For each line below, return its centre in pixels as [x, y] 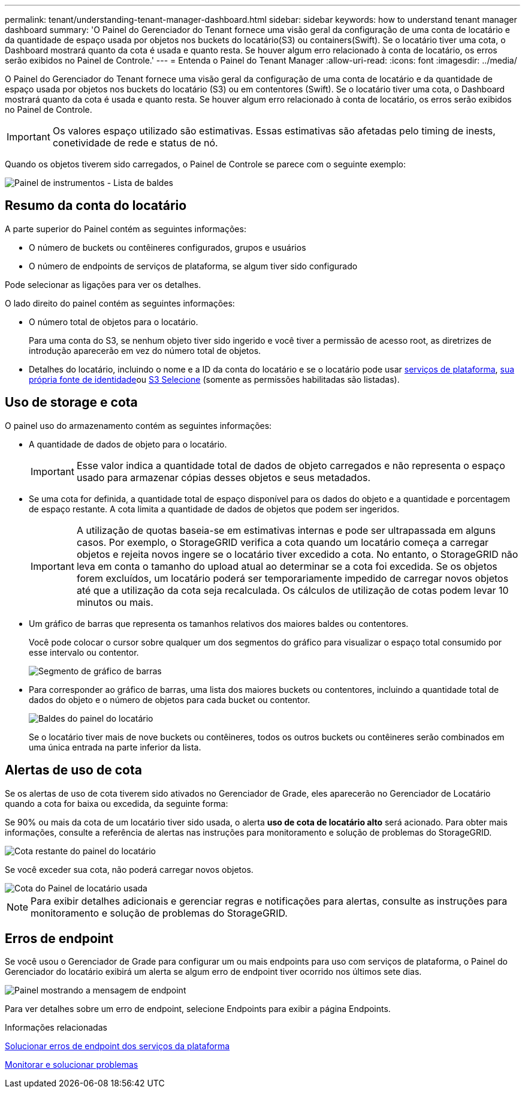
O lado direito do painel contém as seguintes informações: [120, 303]
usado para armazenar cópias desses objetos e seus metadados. [224, 477]
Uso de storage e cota [71, 403]
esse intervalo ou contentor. [84, 652]
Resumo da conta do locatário [96, 206]
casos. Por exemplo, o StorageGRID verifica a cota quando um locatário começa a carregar [283, 542]
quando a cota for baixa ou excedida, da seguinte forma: [117, 803]
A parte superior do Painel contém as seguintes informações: [126, 229]
